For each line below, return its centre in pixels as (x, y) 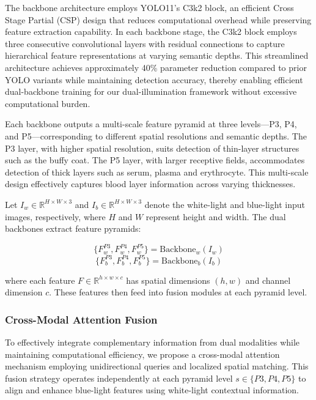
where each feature (40, 280)
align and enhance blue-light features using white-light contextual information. (152, 390)
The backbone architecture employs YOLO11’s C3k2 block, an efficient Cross (149, 7)
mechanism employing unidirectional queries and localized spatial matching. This (157, 366)
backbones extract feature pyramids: (73, 228)
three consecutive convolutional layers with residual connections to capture (145, 43)
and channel (268, 280)
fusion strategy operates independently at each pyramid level (119, 378)
